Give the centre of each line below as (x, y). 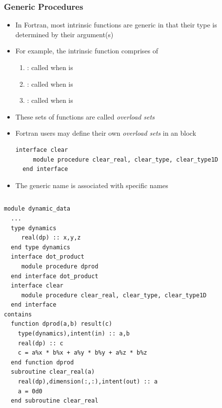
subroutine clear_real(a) (53, 372)
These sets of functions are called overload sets (85, 116)
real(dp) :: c (40, 343)
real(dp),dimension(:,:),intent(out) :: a (88, 382)
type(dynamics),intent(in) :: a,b (74, 334)
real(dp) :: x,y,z (51, 238)
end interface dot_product (55, 276)
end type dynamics (41, 247)
